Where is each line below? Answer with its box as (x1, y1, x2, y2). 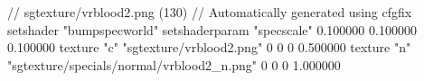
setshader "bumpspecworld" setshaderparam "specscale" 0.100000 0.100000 (7, 20, 417, 39)
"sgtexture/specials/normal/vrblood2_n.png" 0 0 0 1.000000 (7, 55, 341, 74)
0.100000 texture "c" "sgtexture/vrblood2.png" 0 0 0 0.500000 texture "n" (7, 38, 411, 57)
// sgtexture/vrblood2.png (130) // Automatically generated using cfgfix (7, 3, 412, 21)
